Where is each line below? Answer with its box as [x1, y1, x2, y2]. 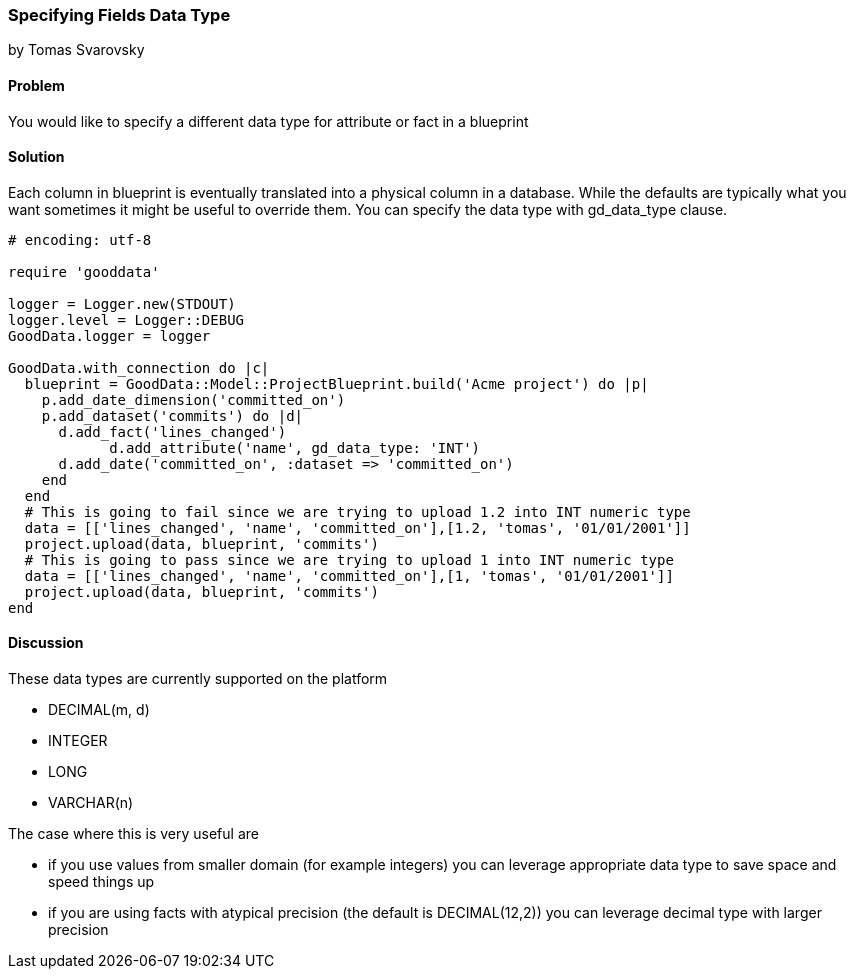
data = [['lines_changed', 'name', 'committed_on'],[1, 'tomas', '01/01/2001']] [24, 567, 674, 584]
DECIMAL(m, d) [48, 701, 150, 719]
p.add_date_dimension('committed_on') [41, 391, 346, 408]
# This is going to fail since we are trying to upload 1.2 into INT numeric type [24, 503, 691, 520]
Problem [8, 76, 65, 94]
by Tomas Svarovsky [8, 41, 145, 59]
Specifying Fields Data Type [8, 5, 231, 25]
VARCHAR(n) [48, 794, 134, 812]
